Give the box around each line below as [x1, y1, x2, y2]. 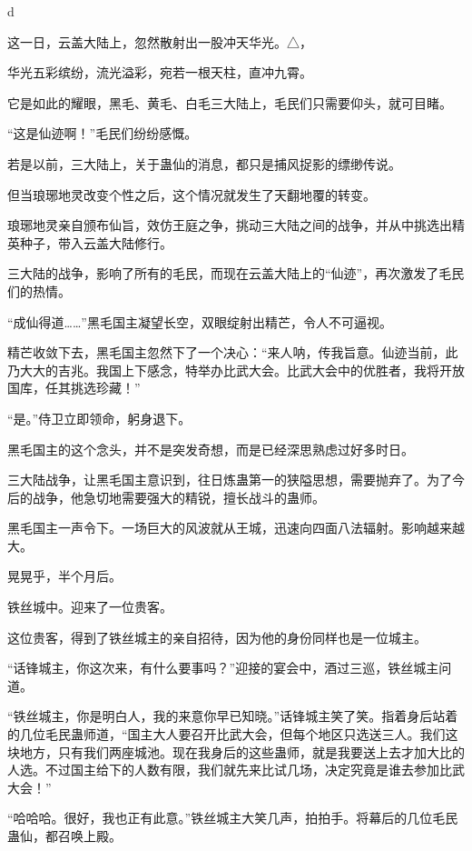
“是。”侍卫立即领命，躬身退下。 [7, 408, 192, 427]
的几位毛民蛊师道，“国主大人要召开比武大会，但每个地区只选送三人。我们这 [7, 725, 458, 744]
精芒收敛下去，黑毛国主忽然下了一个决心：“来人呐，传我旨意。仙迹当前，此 [7, 343, 458, 362]
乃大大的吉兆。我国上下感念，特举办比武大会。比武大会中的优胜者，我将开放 [7, 360, 465, 379]
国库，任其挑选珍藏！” [7, 378, 141, 397]
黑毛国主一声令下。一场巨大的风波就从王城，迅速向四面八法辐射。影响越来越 [7, 518, 465, 537]
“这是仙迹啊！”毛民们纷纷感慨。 [7, 124, 198, 143]
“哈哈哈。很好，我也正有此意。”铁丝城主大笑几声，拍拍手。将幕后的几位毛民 [7, 808, 458, 827]
